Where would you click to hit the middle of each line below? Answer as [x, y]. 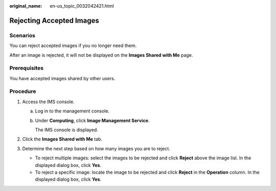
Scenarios [22, 35]
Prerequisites [26, 68]
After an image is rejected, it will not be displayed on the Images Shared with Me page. [101, 55]
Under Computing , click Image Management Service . [92, 121]
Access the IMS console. [48, 102]
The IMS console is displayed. [66, 130]
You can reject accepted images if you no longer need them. [73, 45]
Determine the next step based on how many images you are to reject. [96, 149]
